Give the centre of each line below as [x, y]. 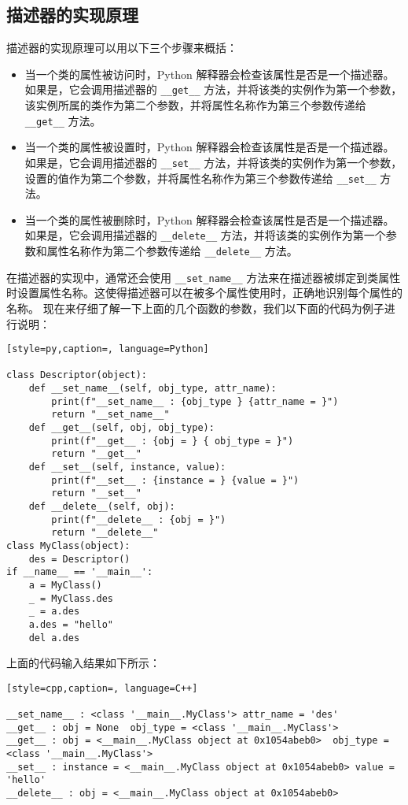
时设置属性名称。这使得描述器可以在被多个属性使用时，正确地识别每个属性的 [204, 293]
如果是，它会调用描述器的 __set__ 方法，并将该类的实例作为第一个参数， [213, 162]
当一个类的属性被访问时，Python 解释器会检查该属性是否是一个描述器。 [210, 74]
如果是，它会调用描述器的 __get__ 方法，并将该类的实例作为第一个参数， [213, 89]
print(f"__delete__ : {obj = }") [139, 519]
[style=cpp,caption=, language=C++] [102, 688]
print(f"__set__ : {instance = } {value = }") [175, 480]
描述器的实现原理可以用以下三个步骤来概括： [122, 48]
